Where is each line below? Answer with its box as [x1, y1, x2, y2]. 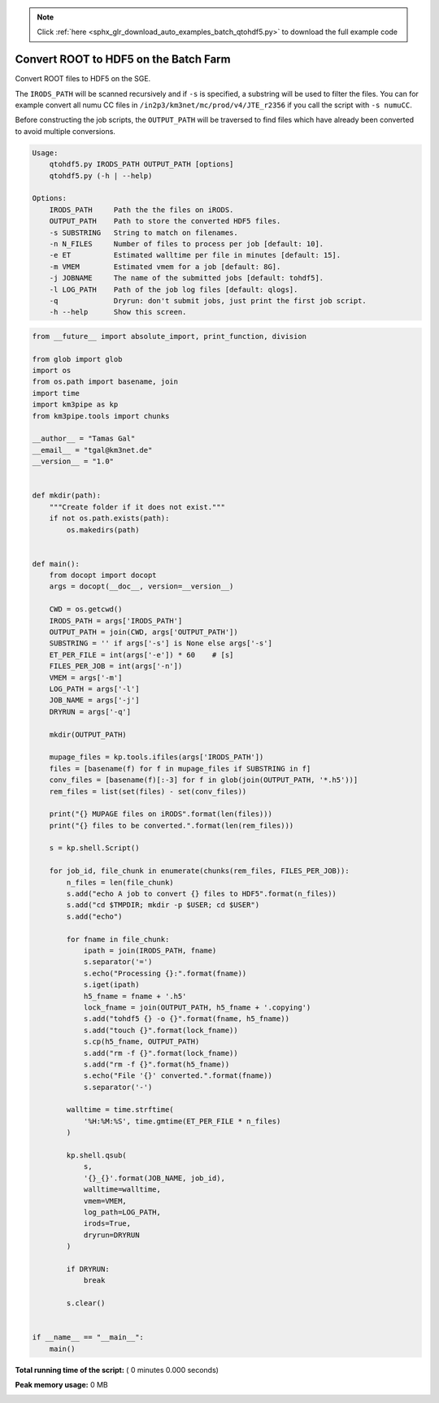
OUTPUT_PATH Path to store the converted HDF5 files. [49, 216, 281, 226]
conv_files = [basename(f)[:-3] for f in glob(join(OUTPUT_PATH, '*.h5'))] [49, 775, 359, 784]
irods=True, [83, 1219, 132, 1228]
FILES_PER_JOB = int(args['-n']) [49, 662, 183, 671]
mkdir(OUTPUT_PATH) [49, 730, 128, 739]
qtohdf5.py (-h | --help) [49, 171, 153, 180]
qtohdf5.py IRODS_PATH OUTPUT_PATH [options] [49, 159, 234, 169]
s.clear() [66, 1299, 106, 1308]
